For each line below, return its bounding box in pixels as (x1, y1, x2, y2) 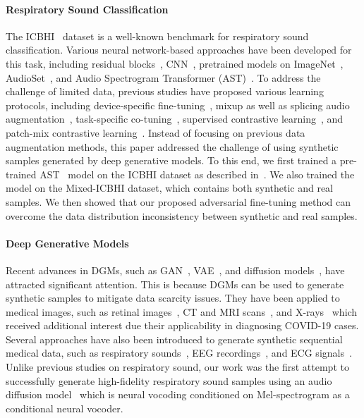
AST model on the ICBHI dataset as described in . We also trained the (40, 166, 355, 181)
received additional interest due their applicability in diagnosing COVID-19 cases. (6, 318, 359, 333)
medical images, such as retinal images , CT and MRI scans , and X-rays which (6, 304, 358, 319)
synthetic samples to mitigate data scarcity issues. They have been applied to (6, 290, 340, 305)
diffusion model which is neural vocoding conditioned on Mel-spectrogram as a (6, 387, 350, 402)
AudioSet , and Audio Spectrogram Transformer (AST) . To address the (6, 70, 321, 85)
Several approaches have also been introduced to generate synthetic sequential (6, 331, 343, 346)
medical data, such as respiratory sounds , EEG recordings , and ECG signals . (6, 345, 352, 360)
